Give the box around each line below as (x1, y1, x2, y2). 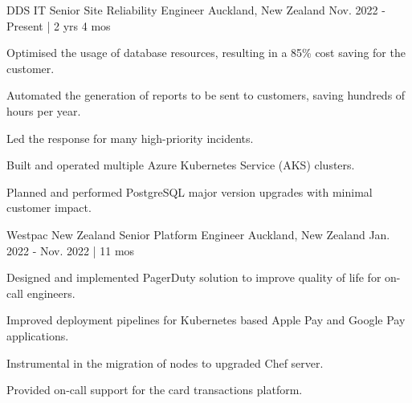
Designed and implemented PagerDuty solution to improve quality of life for (6, 269, 381, 286)
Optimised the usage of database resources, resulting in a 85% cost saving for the (6, 44, 406, 61)
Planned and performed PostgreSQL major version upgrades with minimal (6, 183, 373, 200)
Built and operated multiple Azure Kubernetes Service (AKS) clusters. (6, 157, 355, 173)
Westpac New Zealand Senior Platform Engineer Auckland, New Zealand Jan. (6, 226, 390, 242)
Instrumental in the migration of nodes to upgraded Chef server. (6, 354, 324, 371)
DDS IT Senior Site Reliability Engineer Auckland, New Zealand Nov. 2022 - (6, 2, 385, 18)
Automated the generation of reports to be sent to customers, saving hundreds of (6, 87, 406, 104)
